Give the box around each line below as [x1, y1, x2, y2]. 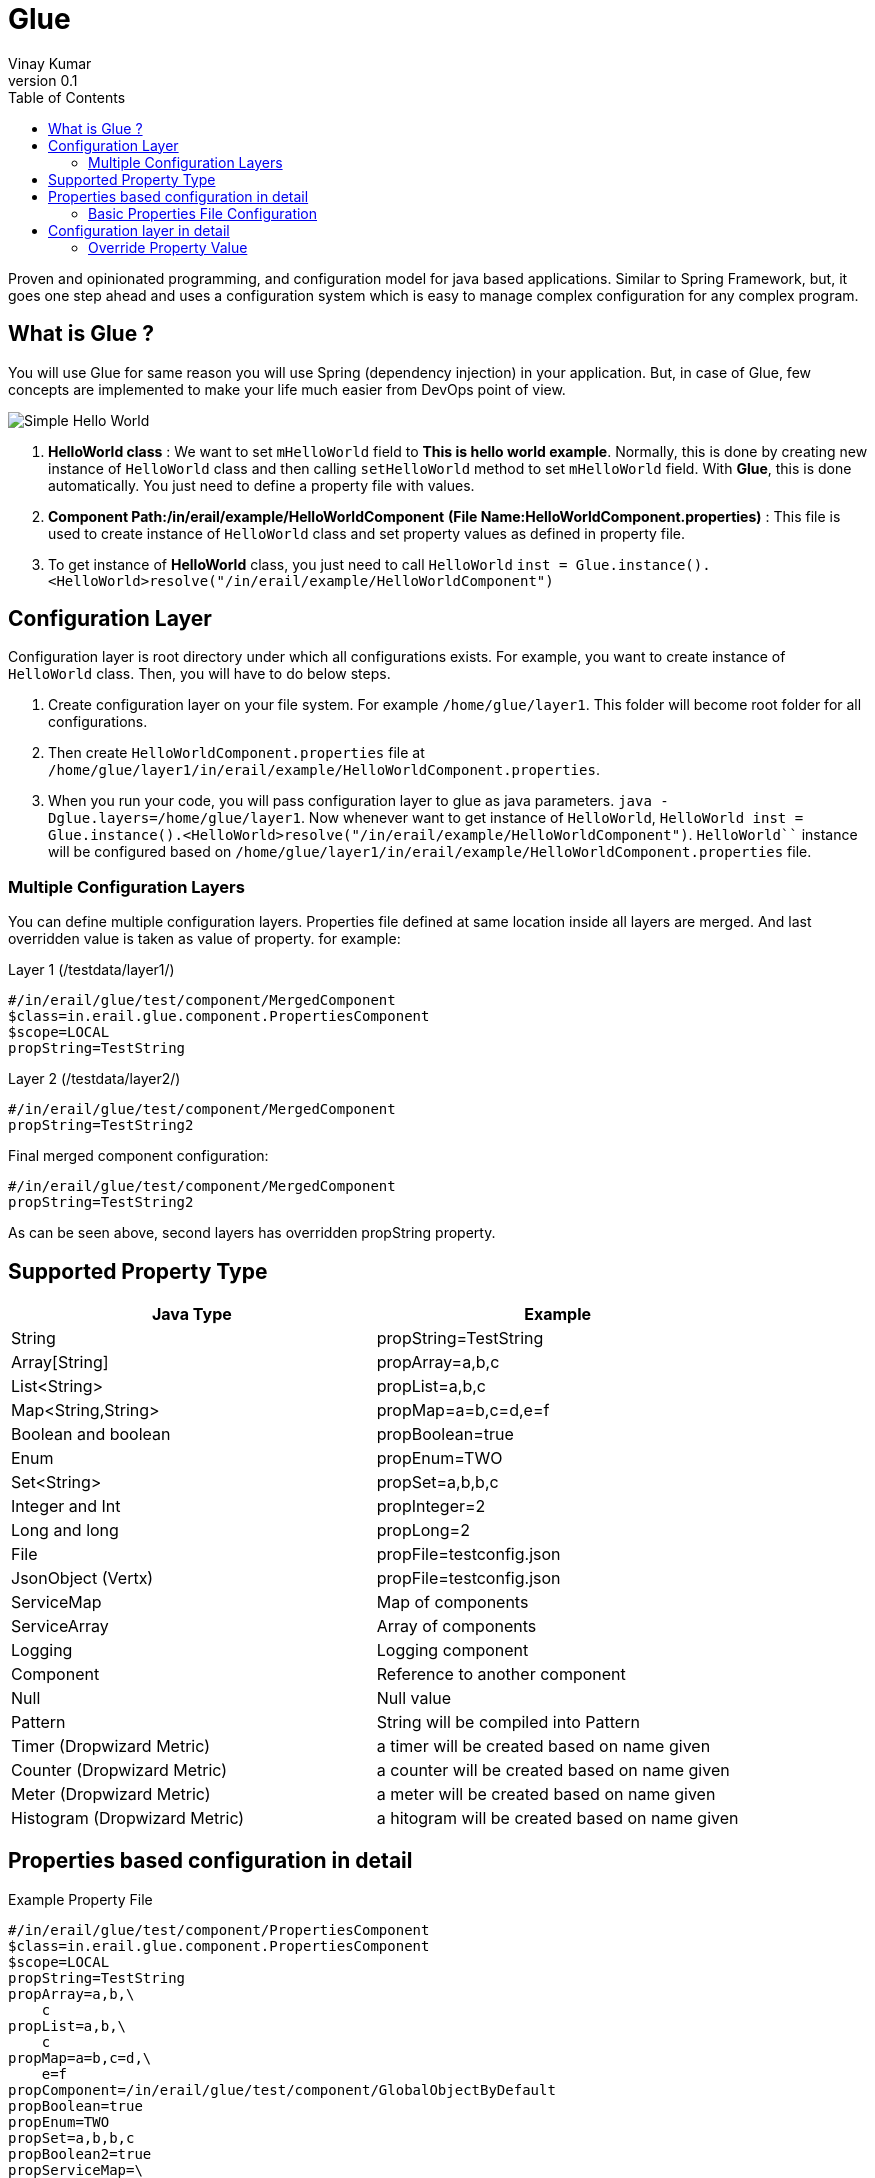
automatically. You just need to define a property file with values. [48, 476, 475, 494]
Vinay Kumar [8, 54, 92, 72]
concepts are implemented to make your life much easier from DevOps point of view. [8, 380, 566, 398]
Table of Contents [8, 88, 126, 106]
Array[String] [11, 1352, 109, 1373]
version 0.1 [8, 71, 78, 89]
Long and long [11, 1520, 119, 1541]
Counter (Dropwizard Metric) [11, 1760, 228, 1781]
